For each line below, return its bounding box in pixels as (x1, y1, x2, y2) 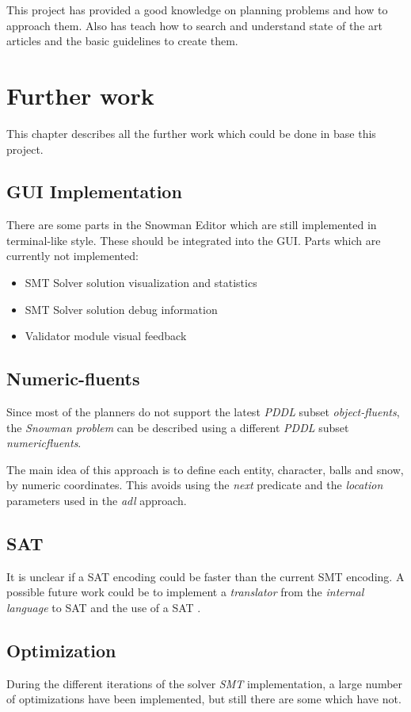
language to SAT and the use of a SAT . (6, 599, 201, 616)
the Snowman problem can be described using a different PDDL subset (6, 419, 349, 435)
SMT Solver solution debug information (25, 300, 218, 317)
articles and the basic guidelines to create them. (6, 33, 238, 49)
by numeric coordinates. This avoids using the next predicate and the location (6, 477, 383, 493)
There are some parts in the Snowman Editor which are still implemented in (6, 216, 377, 233)
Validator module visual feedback (25, 327, 187, 344)
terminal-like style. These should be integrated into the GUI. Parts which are (6, 232, 381, 248)
